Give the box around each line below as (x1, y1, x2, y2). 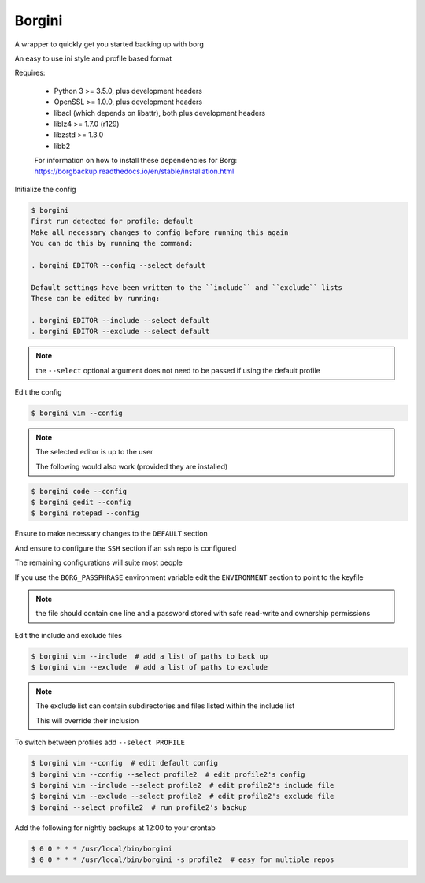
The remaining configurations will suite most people (14, 558, 183, 567)
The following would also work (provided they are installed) (35, 462, 228, 471)
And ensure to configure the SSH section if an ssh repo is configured (14, 544, 237, 553)
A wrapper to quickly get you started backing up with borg (14, 39, 205, 49)
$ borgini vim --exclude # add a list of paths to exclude (31, 662, 268, 672)
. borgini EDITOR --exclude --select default (31, 327, 210, 336)
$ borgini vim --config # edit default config (31, 759, 218, 768)
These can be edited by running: (31, 294, 161, 302)
